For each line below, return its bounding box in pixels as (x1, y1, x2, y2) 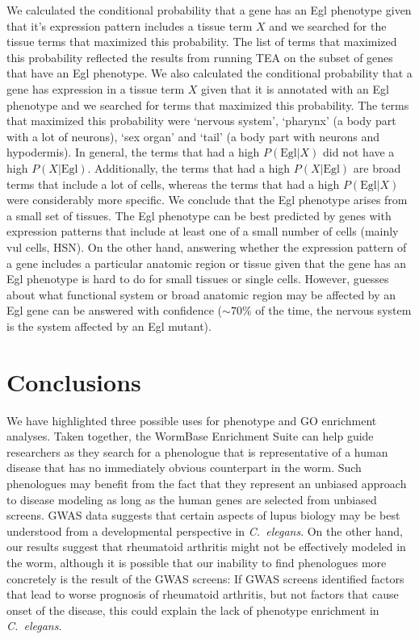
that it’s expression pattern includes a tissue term (6, 17, 253, 34)
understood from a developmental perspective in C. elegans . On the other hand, (6, 522, 403, 539)
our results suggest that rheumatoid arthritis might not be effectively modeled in (6, 538, 406, 555)
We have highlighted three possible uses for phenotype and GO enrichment (6, 411, 377, 428)
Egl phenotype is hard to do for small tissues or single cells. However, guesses (6, 270, 389, 287)
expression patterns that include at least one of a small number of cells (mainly (6, 223, 399, 240)
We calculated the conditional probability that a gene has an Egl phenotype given (6, 2, 412, 18)
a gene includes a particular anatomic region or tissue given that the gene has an (6, 254, 407, 271)
